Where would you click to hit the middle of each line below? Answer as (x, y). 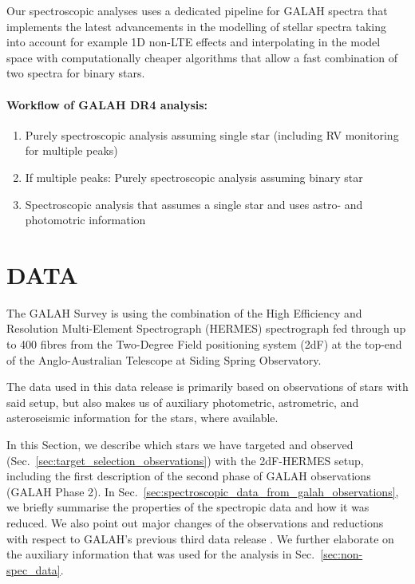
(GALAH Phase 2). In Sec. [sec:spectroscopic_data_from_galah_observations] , (203, 491)
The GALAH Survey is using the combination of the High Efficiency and (184, 312)
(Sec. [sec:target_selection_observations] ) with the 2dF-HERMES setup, (185, 460)
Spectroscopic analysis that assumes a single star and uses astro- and (194, 204)
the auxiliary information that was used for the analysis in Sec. (161, 554)
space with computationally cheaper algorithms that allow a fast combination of (202, 57)
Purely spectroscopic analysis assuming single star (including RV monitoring (212, 134)
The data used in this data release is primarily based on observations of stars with (207, 387)
